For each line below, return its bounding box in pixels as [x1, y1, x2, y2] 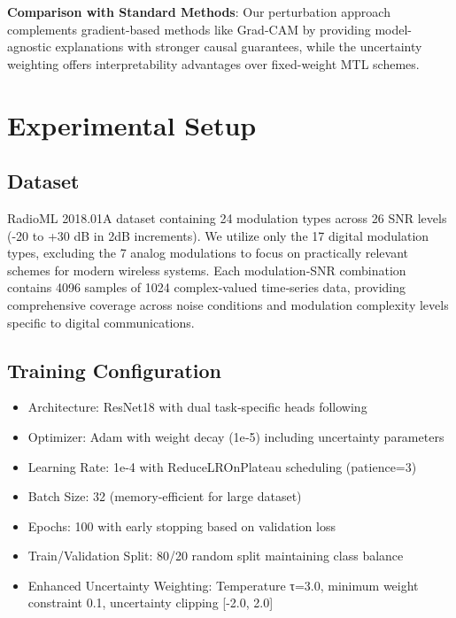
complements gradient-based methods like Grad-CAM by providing [7, 19, 371, 38]
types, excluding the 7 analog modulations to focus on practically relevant [7, 243, 408, 262]
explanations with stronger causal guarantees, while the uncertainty [55, 37, 422, 56]
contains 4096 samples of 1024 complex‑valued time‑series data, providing [7, 278, 406, 297]
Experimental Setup [7, 106, 257, 143]
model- [375, 19, 413, 38]
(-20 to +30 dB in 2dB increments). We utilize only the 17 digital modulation [7, 226, 429, 244]
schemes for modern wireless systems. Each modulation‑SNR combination [7, 260, 406, 279]
